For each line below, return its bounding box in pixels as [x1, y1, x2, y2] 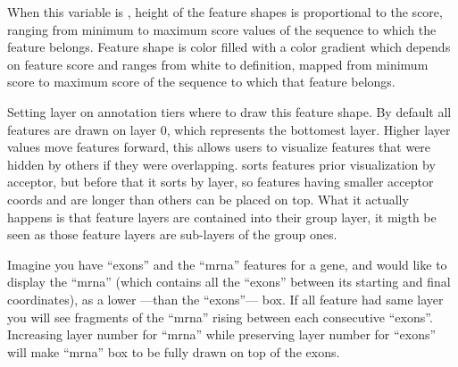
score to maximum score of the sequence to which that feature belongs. [7, 72, 396, 91]
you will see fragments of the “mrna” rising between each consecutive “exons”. [7, 307, 433, 326]
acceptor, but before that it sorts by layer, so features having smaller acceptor [7, 172, 434, 191]
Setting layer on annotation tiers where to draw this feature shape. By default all [7, 102, 452, 121]
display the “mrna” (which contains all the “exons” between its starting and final [7, 272, 451, 291]
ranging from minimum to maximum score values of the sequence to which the [7, 20, 437, 38]
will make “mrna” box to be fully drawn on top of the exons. [7, 342, 340, 361]
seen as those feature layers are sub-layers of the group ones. [7, 225, 337, 244]
